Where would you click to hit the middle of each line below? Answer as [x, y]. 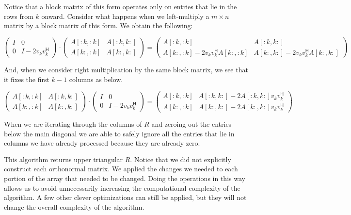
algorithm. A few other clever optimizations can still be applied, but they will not [125, 197]
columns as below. [96, 79]
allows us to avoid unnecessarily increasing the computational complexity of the [122, 188]
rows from [19, 16]
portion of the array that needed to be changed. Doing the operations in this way [125, 178]
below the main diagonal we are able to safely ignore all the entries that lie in [119, 133]
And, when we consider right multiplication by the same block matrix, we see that [126, 70]
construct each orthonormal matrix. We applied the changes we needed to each [121, 169]
